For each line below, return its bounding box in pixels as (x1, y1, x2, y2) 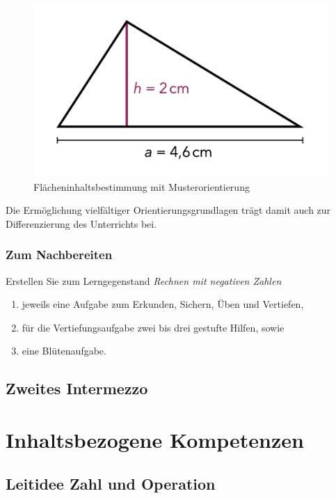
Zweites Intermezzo (6, 378, 148, 399)
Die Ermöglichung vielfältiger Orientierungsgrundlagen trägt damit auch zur (6, 203, 331, 217)
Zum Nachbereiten (6, 246, 113, 263)
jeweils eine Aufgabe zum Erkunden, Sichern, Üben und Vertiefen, (22, 297, 304, 311)
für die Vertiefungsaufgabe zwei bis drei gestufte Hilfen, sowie (22, 320, 285, 334)
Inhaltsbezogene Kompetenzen (6, 425, 304, 453)
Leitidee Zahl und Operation (6, 473, 216, 495)
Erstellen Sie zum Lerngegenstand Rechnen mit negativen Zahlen (6, 273, 282, 288)
